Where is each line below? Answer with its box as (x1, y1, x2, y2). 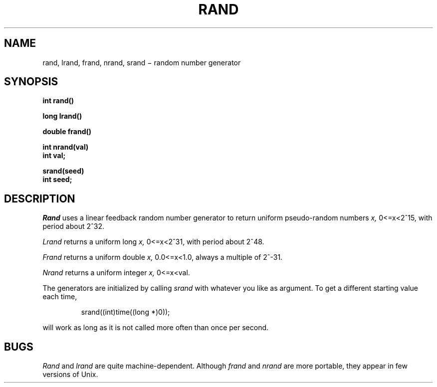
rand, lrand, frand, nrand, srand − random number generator (42, 58, 241, 67)
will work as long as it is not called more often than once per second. (42, 323, 269, 332)
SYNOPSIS (4, 75, 58, 88)
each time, (42, 292, 77, 301)
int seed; (42, 175, 72, 184)
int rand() (42, 96, 74, 105)
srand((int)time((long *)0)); (81, 308, 170, 317)
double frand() (42, 127, 92, 136)
